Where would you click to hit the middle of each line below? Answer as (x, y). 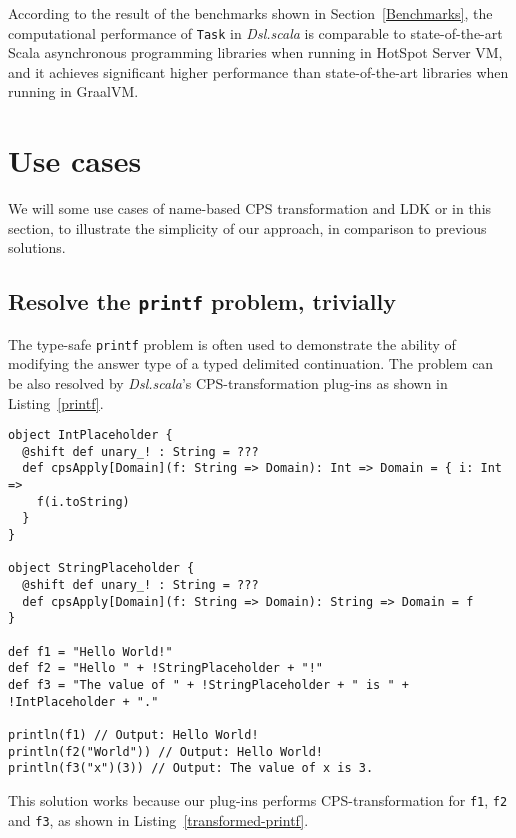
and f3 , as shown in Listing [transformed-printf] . (158, 819)
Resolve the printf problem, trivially (202, 301)
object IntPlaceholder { (90, 435)
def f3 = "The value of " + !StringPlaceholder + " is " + (208, 685)
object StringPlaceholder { (101, 568)
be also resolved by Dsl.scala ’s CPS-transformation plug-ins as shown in (228, 382)
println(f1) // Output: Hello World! (133, 734)
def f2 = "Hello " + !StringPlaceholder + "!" (165, 668)
